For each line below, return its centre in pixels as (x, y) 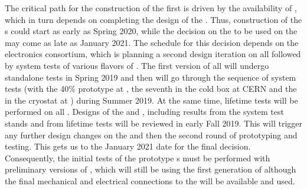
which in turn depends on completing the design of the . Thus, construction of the (153, 19)
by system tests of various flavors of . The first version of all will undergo (137, 65)
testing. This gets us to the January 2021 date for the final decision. (128, 146)
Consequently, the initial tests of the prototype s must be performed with (138, 157)
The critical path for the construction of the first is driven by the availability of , (151, 8)
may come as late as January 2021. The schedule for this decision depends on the (152, 42)
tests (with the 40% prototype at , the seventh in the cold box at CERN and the (151, 89)
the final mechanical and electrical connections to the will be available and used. (150, 180)
